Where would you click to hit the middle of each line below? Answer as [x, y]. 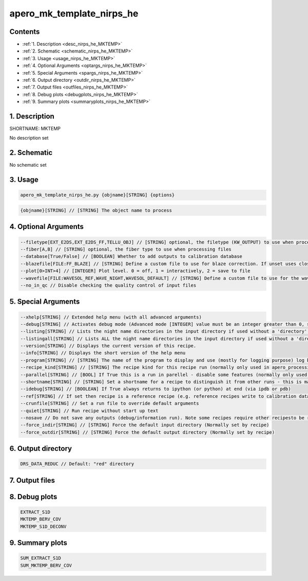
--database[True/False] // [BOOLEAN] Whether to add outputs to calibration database [131, 257]
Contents [25, 32]
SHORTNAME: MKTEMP [35, 129]
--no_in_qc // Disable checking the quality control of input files [108, 285]
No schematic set [28, 165]
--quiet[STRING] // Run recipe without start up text [89, 411]
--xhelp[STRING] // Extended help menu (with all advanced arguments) [111, 317]
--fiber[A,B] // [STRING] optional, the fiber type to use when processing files [126, 249]
